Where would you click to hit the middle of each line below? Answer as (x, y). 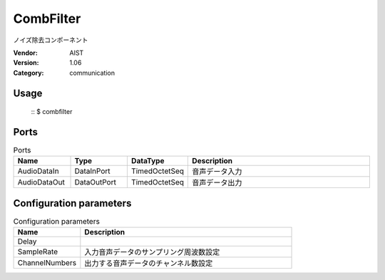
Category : (29, 73)
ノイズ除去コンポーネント (51, 40)
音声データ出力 (217, 183)
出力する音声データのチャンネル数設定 (149, 264)
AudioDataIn (38, 171)
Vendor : (26, 53)
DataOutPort (96, 182)
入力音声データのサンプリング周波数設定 (152, 252)
